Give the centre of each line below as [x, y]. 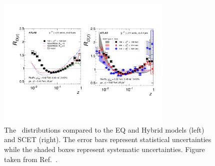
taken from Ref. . [31, 159]
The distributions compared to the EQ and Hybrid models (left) [104, 129]
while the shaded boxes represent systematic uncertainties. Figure [104, 149]
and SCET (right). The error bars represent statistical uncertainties [108, 139]
